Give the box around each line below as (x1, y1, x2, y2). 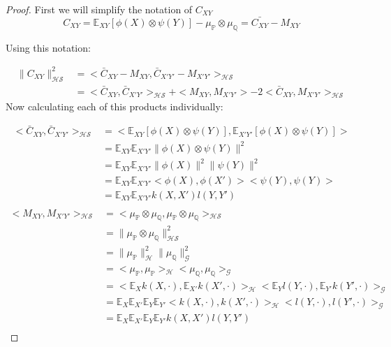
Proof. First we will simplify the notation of (6, 2, 193, 16)
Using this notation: (6, 40, 91, 54)
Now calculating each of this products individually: (6, 98, 223, 113)
